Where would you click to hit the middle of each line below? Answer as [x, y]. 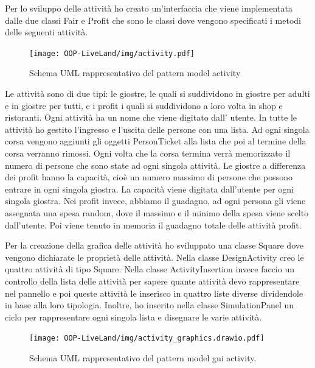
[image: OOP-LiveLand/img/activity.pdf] [112, 53]
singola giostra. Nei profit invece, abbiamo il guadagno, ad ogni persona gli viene [155, 201]
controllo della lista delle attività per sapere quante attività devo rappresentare [152, 281]
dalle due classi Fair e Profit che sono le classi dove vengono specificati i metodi [153, 20]
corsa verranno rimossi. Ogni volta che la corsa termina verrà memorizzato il [148, 153]
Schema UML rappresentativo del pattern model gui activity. [143, 357]
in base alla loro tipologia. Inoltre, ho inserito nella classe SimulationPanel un [150, 305]
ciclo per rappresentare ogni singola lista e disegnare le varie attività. [133, 317]
